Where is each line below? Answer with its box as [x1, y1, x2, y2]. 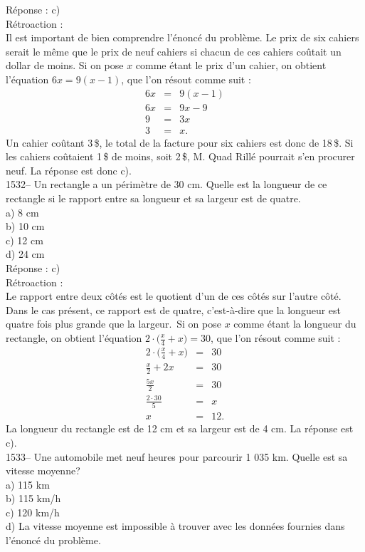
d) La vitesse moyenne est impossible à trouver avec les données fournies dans [6, 519, 345, 533]
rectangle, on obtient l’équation [6, 330, 142, 345]
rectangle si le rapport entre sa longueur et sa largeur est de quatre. [6, 191, 301, 206]
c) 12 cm [6, 232, 43, 247]
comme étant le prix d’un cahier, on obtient [135, 58, 327, 73]
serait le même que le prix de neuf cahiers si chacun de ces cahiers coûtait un [6, 43, 342, 58]
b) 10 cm [6, 219, 45, 234]
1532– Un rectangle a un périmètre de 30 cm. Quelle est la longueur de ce [6, 177, 327, 192]
